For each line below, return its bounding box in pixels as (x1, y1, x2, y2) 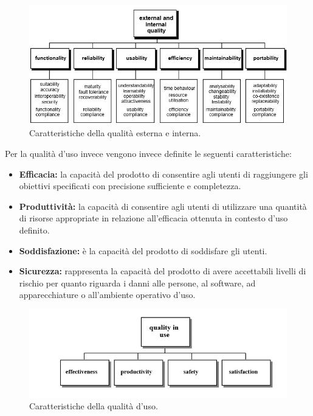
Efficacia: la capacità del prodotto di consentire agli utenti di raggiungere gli (19, 167, 308, 180)
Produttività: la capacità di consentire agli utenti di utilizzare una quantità (19, 199, 307, 212)
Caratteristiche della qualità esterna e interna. (29, 127, 201, 139)
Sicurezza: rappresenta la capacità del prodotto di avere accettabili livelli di (19, 265, 306, 277)
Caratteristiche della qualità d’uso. (29, 400, 158, 412)
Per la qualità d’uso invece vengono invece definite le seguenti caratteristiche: (5, 147, 292, 160)
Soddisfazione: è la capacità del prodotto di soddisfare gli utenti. (19, 244, 267, 257)
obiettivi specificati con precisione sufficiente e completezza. (19, 179, 241, 192)
